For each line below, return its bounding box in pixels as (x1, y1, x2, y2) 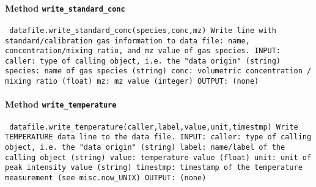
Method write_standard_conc (5, 1, 125, 14)
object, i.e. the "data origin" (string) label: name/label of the (5, 142, 285, 152)
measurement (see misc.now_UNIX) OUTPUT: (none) (5, 173, 207, 182)
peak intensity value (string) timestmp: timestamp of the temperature (5, 163, 303, 172)
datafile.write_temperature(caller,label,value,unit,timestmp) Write (9, 122, 298, 131)
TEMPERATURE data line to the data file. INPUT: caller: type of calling (5, 133, 312, 142)
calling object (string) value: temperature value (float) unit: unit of (5, 153, 312, 162)
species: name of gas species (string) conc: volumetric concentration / (5, 67, 312, 76)
